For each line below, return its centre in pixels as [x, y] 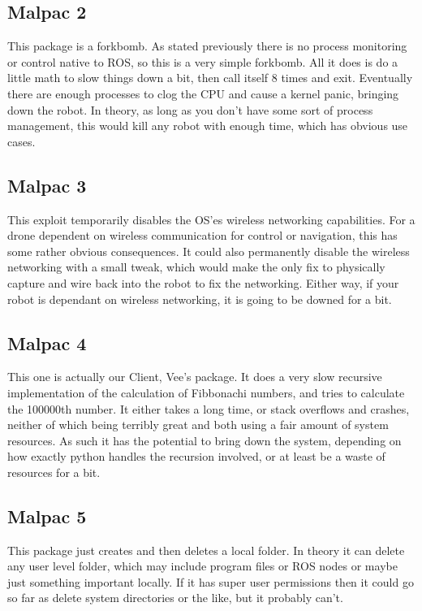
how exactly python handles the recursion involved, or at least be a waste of [196, 456]
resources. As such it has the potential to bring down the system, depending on [205, 440]
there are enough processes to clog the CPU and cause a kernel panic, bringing [203, 93]
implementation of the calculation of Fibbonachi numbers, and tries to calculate [206, 392]
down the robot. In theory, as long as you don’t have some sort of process [190, 109]
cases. [22, 141]
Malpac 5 [47, 516]
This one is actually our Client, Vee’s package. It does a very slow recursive [195, 377]
